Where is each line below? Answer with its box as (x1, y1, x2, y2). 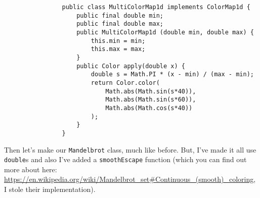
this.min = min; (91, 37, 146, 44)
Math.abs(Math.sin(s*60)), (105, 96, 196, 104)
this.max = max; (91, 45, 146, 53)
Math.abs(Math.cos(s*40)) (105, 104, 193, 112)
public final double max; (76, 20, 163, 28)
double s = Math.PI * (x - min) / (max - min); (91, 71, 254, 78)
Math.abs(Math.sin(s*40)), (105, 87, 196, 95)
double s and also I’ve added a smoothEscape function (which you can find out (4, 154, 247, 165)
